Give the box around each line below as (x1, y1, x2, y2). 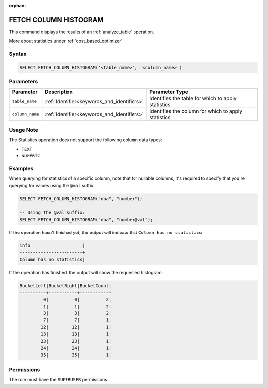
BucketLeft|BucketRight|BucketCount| (19, 283, 112, 288)
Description (45, 88, 73, 95)
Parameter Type (149, 88, 188, 95)
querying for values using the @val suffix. (9, 182, 95, 188)
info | (19, 242, 85, 248)
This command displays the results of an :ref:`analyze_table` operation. (9, 29, 154, 35)
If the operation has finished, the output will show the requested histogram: (9, 269, 163, 275)
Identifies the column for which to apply (149, 107, 243, 114)
